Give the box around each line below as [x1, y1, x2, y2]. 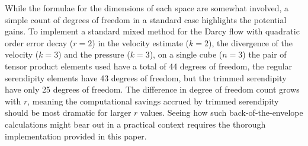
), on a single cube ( [149, 48, 223, 61]
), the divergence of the [208, 36, 293, 49]
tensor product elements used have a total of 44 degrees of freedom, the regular [5, 59, 293, 72]
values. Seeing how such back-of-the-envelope [140, 106, 303, 119]
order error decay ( [5, 36, 73, 49]
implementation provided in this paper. [5, 129, 147, 142]
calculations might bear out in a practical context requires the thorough [5, 118, 266, 130]
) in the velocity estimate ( [92, 36, 190, 49]
